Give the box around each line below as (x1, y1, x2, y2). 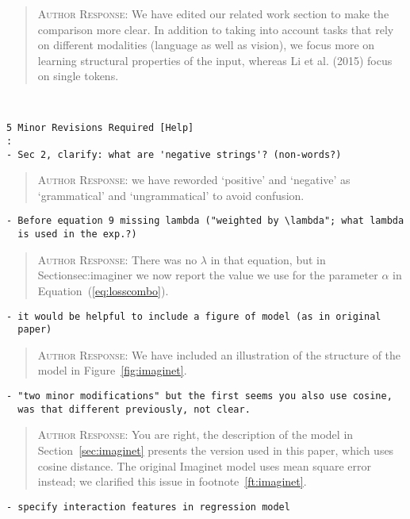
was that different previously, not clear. (17, 403, 251, 415)
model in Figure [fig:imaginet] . (37, 362, 187, 379)
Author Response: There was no (37, 251, 197, 267)
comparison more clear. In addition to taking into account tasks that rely (37, 21, 394, 37)
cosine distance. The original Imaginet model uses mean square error (37, 457, 371, 474)
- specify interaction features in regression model (6, 501, 290, 513)
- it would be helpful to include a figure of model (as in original (6, 310, 381, 322)
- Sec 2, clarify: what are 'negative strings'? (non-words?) (6, 148, 342, 160)
